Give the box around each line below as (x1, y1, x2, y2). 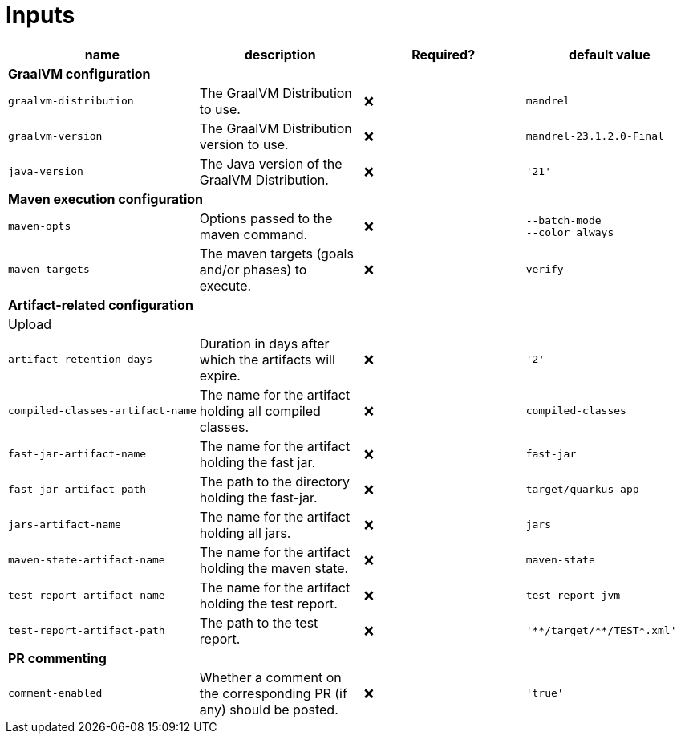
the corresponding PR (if (199, 685, 347, 701)
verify (525, 263, 564, 276)
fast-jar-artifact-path (8, 483, 147, 496)
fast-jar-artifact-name (8, 448, 147, 461)
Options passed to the (199, 209, 333, 226)
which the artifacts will (199, 351, 335, 368)
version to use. (199, 136, 289, 152)
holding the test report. (199, 595, 338, 612)
